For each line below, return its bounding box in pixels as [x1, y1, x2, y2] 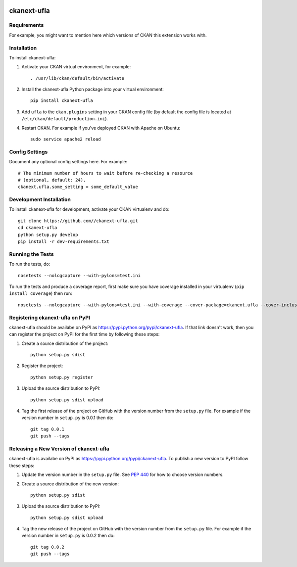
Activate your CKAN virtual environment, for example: [21, 64, 131, 70]
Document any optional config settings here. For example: [9, 159, 128, 165]
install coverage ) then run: [9, 290, 72, 296]
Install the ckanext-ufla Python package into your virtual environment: [21, 87, 164, 93]
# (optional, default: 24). [18, 177, 86, 183]
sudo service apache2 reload [30, 137, 101, 142]
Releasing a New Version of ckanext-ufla [9, 445, 109, 452]
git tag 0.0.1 [30, 426, 64, 432]
